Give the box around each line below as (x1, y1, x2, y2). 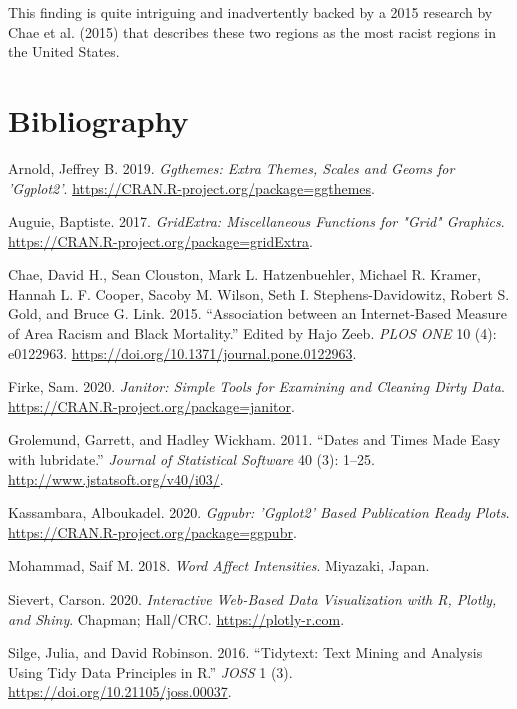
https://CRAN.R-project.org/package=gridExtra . (8, 230, 313, 251)
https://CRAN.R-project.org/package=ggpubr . (8, 521, 297, 542)
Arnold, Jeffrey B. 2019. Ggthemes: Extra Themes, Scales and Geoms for (8, 157, 455, 178)
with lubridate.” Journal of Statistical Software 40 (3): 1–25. (8, 449, 375, 470)
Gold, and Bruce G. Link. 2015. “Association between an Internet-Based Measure (8, 303, 507, 324)
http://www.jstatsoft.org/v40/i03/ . (8, 468, 224, 489)
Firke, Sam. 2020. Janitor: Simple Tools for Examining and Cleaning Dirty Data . (8, 376, 505, 397)
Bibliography (8, 99, 189, 140)
